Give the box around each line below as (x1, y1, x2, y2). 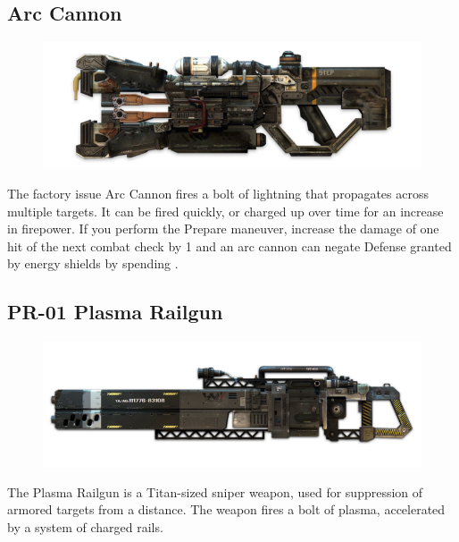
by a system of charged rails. (7, 518, 163, 536)
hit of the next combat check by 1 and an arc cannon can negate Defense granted (7, 236, 452, 255)
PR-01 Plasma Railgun (7, 298, 223, 326)
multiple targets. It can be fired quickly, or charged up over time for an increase (7, 201, 444, 220)
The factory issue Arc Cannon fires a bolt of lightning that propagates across (7, 183, 429, 202)
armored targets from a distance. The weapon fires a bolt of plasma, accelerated (7, 500, 446, 519)
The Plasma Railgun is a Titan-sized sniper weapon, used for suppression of (7, 482, 423, 501)
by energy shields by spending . (7, 254, 179, 273)
